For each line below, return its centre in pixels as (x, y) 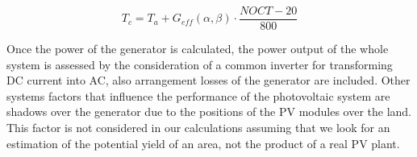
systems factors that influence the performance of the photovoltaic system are (198, 95)
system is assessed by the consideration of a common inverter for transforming (200, 64)
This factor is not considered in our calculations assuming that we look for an (198, 128)
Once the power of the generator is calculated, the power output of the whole (198, 49)
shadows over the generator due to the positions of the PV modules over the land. (209, 112)
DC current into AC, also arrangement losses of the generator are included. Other (208, 80)
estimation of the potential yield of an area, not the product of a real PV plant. (203, 143)
